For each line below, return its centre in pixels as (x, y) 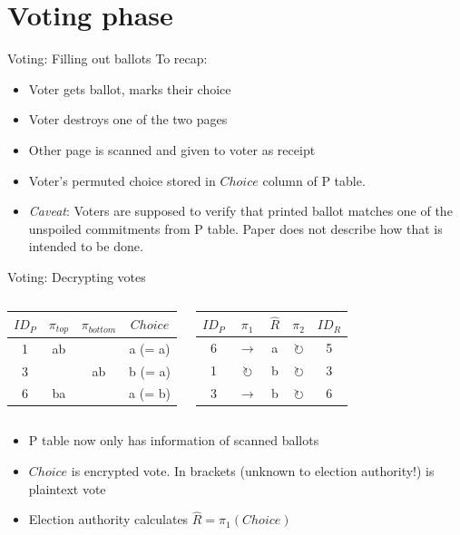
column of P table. (314, 180)
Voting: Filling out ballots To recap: (108, 58)
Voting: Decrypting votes (77, 276)
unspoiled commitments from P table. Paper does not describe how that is (235, 228)
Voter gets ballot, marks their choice (130, 88)
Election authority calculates (108, 519)
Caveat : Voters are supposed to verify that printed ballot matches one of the (240, 211)
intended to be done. (86, 246)
